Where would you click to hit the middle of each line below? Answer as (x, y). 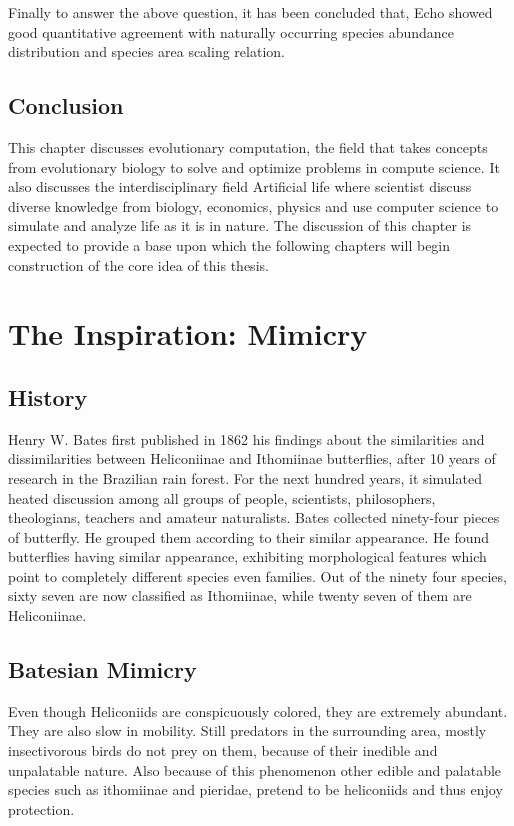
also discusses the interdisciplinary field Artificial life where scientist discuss (240, 186)
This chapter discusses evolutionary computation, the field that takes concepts (248, 146)
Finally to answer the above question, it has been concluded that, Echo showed (250, 12)
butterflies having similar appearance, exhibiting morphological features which (247, 556)
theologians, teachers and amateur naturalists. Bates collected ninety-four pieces (254, 517)
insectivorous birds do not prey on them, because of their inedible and (223, 750)
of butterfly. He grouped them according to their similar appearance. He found (249, 536)
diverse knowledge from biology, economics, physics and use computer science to (253, 205)
